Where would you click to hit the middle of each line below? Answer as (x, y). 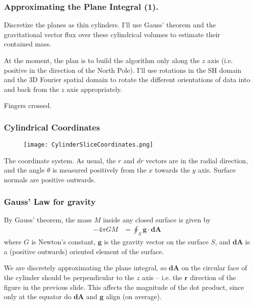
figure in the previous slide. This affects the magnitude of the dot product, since (124, 287)
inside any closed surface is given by (157, 219)
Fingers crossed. (28, 105)
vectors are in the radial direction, (197, 160)
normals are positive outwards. (50, 180)
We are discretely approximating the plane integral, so (85, 268)
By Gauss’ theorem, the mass (48, 219)
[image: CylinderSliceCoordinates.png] (88, 145)
